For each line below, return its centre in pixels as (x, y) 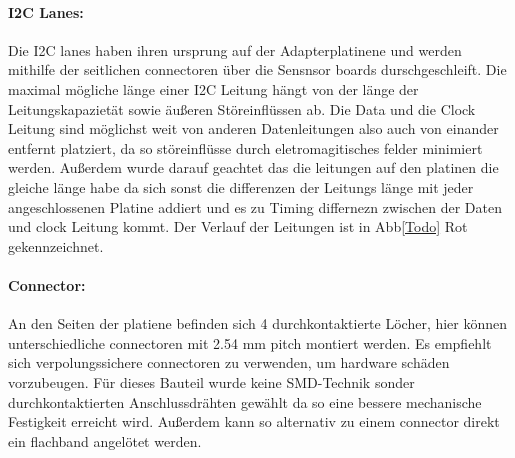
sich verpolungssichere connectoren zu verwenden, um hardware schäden (229, 362)
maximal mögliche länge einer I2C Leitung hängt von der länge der (213, 88)
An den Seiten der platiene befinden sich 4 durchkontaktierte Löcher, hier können (258, 323)
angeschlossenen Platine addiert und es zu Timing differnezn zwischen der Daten (255, 206)
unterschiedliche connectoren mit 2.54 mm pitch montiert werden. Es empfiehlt (250, 342)
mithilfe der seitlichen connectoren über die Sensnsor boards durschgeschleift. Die (257, 69)
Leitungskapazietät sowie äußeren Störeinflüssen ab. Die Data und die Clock (242, 108)
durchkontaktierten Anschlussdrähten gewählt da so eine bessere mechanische (245, 401)
